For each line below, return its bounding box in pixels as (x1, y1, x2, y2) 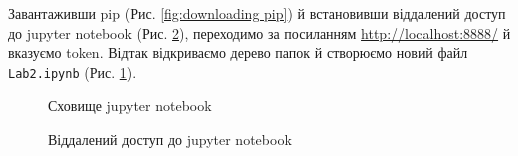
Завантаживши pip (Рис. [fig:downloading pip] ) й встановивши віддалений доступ (8, 3, 506, 23)
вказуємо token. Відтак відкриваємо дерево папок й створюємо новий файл (8, 42, 468, 63)
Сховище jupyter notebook (48, 95, 212, 116)
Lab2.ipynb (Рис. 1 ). (8, 61, 137, 82)
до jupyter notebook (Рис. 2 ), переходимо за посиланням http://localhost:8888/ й (8, 22, 511, 43)
